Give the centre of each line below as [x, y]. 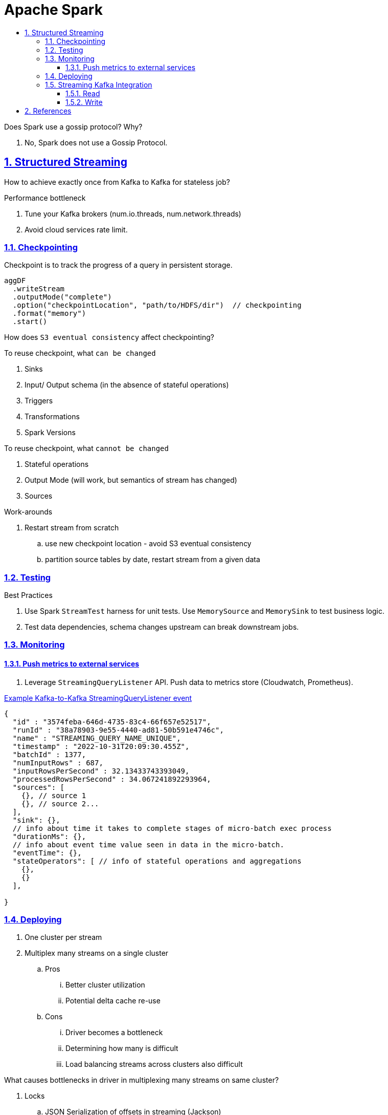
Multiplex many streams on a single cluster [97, 953]
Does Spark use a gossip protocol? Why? [73, 126]
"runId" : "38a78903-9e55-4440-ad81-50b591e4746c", [118, 730]
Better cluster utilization [105, 985]
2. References [48, 111]
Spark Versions [50, 433]
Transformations [52, 417]
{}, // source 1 [54, 795]
